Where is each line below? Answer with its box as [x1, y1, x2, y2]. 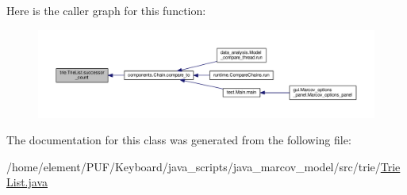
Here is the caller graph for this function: [6, 2, 206, 18]
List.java [6, 174, 48, 190]
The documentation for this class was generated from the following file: [6, 132, 351, 148]
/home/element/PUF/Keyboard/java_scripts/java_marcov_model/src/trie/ [6, 158, 381, 174]
